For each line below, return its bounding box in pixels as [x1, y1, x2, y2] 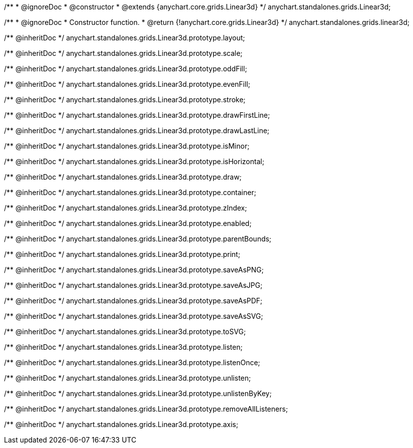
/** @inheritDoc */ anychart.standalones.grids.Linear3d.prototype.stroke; [4, 95, 246, 104]
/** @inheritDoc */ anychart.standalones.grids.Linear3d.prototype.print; [4, 250, 240, 258]
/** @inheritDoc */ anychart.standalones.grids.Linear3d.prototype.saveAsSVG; [4, 312, 263, 320]
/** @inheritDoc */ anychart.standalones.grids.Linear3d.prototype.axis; [4, 420, 238, 429]
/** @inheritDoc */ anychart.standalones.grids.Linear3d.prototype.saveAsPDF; [4, 296, 263, 305]
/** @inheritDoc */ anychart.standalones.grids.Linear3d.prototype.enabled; [4, 219, 252, 227]
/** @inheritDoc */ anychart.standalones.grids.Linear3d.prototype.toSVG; [4, 327, 246, 336]
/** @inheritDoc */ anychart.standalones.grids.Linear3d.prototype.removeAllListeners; [4, 405, 288, 413]
